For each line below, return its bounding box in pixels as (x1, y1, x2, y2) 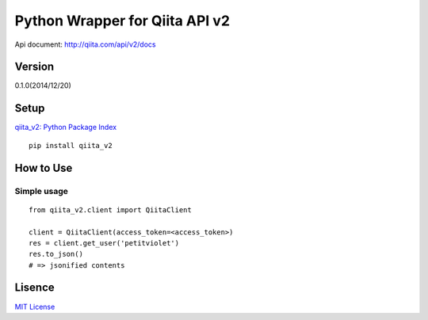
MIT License (14, 302, 55, 311)
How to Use (14, 161, 73, 174)
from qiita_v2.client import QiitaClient (29, 205, 192, 214)
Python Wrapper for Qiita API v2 (14, 12, 230, 29)
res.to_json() (29, 250, 83, 259)
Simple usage (14, 185, 69, 196)
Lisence (14, 281, 55, 295)
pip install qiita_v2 (29, 141, 113, 150)
